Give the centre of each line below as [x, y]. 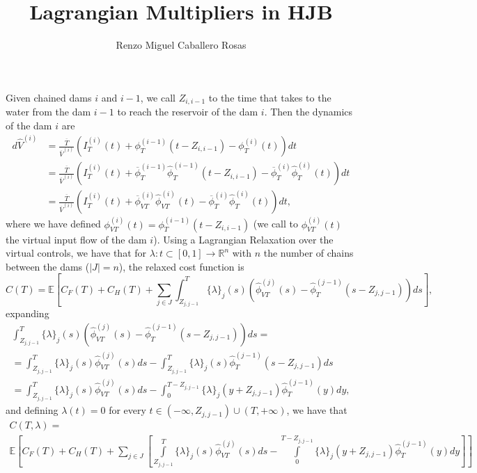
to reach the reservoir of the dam [188, 112]
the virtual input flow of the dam [76, 239]
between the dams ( [48, 266]
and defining [32, 410]
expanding [28, 313]
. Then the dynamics [308, 112]
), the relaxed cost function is [181, 266]
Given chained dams [49, 97]
